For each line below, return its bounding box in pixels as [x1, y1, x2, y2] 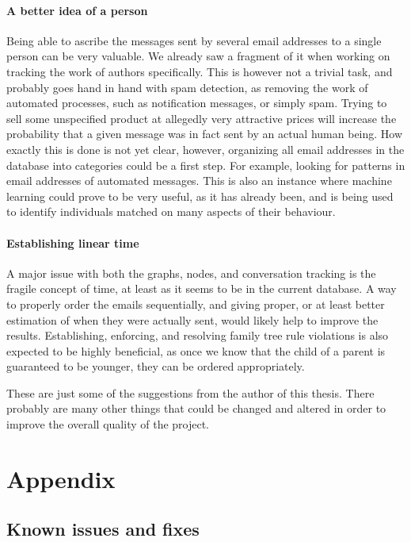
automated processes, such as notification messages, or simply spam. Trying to [6, 94, 387, 111]
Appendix [6, 462, 116, 494]
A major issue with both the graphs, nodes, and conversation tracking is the [6, 264, 376, 281]
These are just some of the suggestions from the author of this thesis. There [6, 384, 375, 401]
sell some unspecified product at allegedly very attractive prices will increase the [6, 110, 397, 126]
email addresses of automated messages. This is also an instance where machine [6, 172, 392, 189]
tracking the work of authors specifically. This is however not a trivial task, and [6, 63, 393, 79]
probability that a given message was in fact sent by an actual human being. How [6, 125, 403, 142]
